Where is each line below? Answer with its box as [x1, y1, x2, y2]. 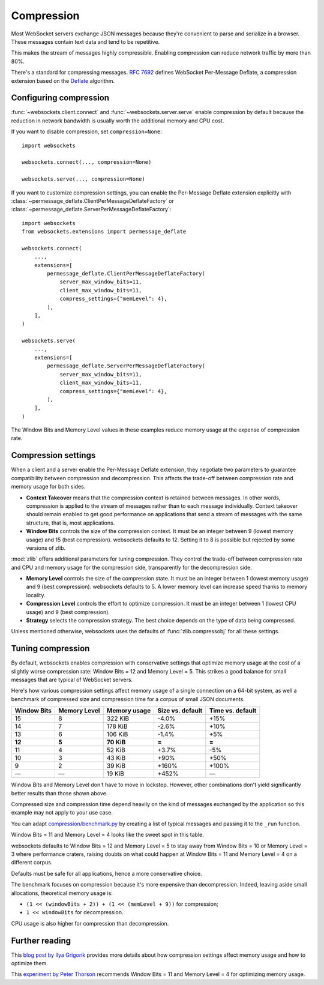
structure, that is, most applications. [26, 519, 115, 526]
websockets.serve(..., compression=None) [22, 176, 145, 182]
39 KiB [106, 762, 126, 770]
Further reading [11, 935, 71, 945]
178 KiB [106, 722, 128, 730]
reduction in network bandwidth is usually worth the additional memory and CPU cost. [11, 117, 224, 124]
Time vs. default [209, 706, 257, 715]
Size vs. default [157, 706, 203, 715]
